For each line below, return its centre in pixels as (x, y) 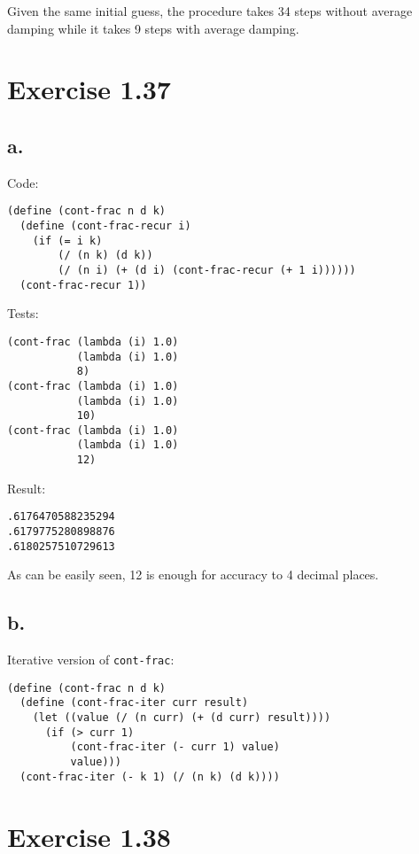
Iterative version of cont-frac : (91, 660)
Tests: (23, 313)
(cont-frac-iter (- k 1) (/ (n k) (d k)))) (150, 776)
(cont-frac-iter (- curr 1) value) (175, 747)
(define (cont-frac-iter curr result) (134, 703)
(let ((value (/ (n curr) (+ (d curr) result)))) (182, 718)
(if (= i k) (67, 241)
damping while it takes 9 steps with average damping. (153, 28)
